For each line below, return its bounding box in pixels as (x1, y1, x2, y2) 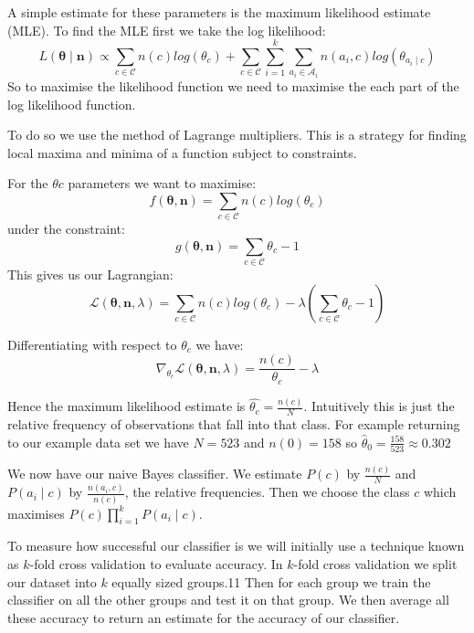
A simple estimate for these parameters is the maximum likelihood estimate (7, 3, 431, 21)
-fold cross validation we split (293, 554, 458, 574)
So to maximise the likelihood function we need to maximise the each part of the (7, 76, 459, 95)
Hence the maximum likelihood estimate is (7, 396, 246, 416)
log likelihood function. (7, 94, 136, 113)
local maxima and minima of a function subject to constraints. (7, 142, 357, 162)
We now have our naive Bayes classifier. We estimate (7, 464, 302, 483)
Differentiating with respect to (7, 334, 177, 353)
